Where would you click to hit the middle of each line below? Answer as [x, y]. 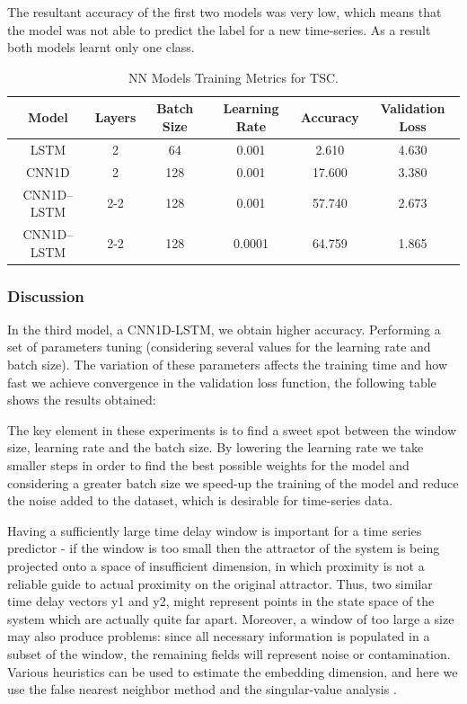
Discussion [46, 295]
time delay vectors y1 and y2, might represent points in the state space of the [221, 601]
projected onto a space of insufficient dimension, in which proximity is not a [216, 565]
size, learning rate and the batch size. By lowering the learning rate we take [216, 447]
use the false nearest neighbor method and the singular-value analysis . [202, 689]
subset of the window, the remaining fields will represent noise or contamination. [229, 653]
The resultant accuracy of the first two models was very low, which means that [225, 12]
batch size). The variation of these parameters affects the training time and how [228, 365]
